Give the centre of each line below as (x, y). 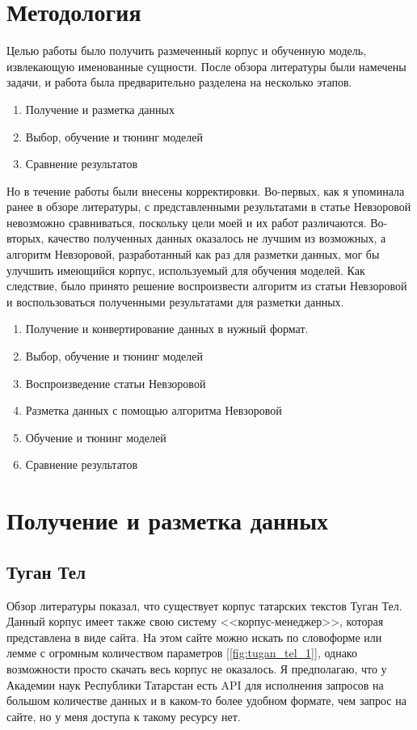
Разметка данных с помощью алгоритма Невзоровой (154, 410)
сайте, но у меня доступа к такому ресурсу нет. (124, 716)
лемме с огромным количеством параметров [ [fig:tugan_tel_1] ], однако (182, 653)
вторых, (25, 238)
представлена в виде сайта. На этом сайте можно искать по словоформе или (194, 637)
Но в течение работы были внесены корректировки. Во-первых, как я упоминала (206, 190)
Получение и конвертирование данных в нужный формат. (167, 329)
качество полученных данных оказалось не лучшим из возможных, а (217, 238)
